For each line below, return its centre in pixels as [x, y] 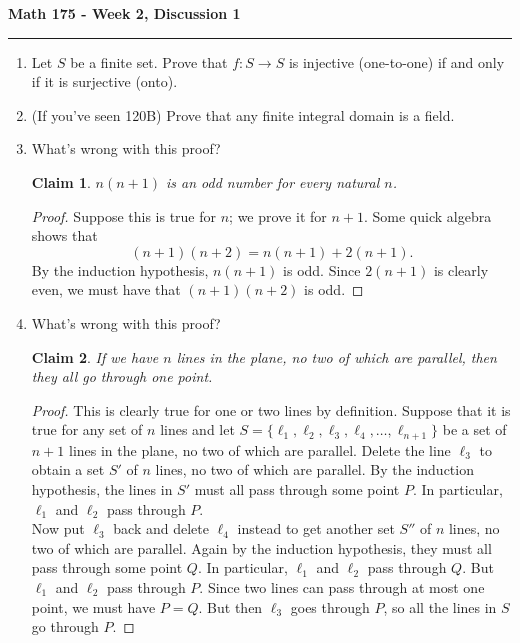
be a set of [474, 429]
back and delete [161, 528]
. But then [230, 606]
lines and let [197, 429]
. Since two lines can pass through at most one [342, 586]
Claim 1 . [61, 181]
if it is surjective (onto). [104, 81]
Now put [58, 528]
